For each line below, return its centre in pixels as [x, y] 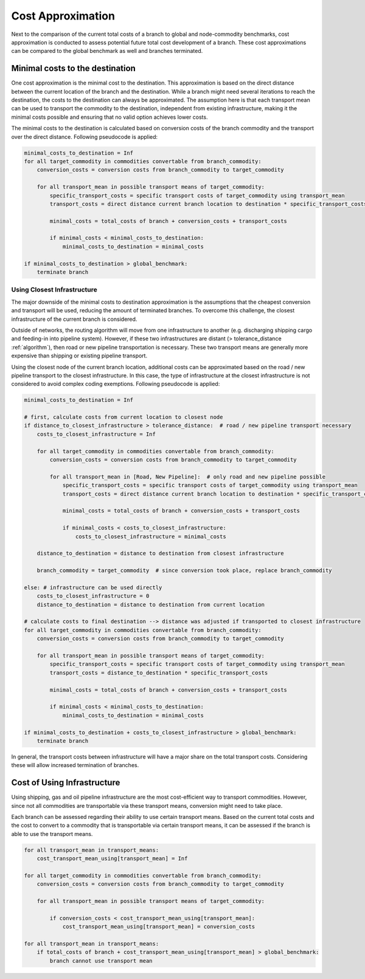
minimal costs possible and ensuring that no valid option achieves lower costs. [109, 117]
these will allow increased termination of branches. [75, 765]
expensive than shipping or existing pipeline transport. [79, 356]
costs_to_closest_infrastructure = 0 [93, 596]
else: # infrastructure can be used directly [93, 587]
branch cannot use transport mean [101, 961]
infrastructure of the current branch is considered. [74, 319]
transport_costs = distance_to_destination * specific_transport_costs [159, 672]
